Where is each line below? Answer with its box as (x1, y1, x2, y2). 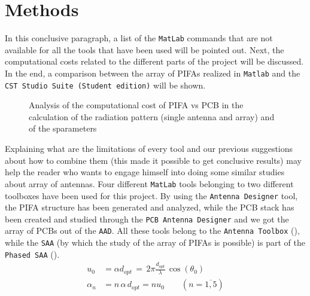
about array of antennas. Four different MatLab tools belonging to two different (5, 177, 294, 190)
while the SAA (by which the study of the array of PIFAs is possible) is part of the (5, 236, 305, 249)
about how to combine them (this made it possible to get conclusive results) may (5, 154, 302, 166)
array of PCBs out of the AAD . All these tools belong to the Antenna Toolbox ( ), (5, 224, 300, 237)
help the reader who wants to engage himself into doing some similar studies (5, 166, 285, 178)
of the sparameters (29, 122, 97, 135)
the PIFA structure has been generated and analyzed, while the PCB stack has (5, 201, 294, 213)
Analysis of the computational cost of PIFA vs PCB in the (29, 99, 244, 111)
